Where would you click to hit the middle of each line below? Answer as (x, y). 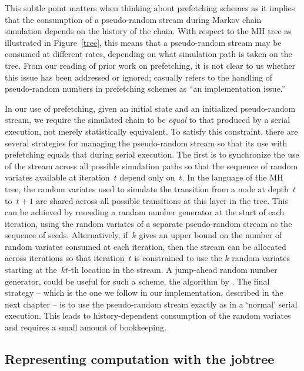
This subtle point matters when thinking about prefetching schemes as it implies (150, 8)
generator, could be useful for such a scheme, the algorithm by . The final (137, 281)
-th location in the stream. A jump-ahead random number (173, 270)
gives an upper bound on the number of (211, 235)
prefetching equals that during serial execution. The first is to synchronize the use (152, 154)
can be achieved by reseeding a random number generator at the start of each (145, 212)
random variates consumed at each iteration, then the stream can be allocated (146, 246)
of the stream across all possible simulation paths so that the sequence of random (151, 166)
